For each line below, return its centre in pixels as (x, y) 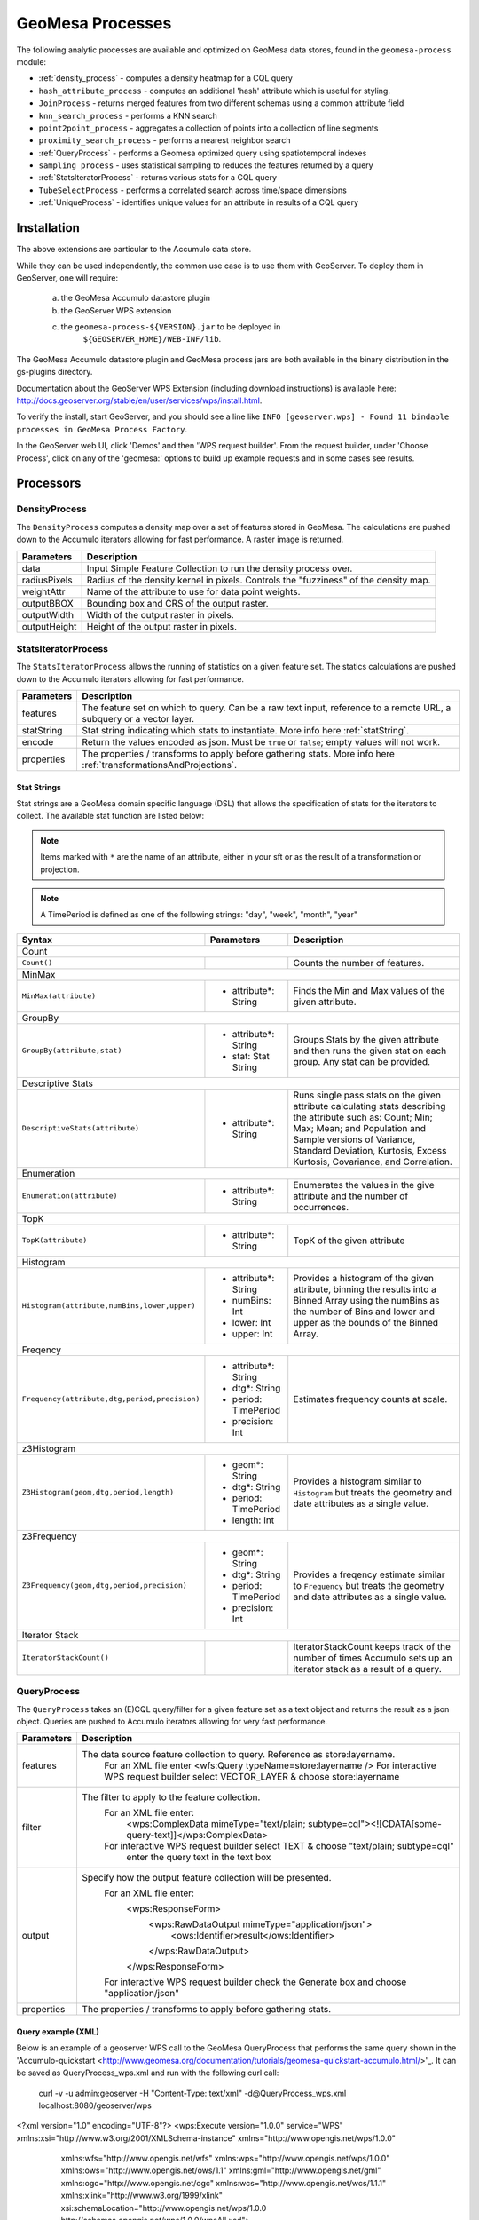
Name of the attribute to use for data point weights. (193, 591)
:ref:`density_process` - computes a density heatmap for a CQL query (165, 78)
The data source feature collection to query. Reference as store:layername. (239, 1755)
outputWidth (48, 614)
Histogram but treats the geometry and (373, 1492)
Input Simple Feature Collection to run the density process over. (220, 568)
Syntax (37, 940)
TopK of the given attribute (349, 1241)
